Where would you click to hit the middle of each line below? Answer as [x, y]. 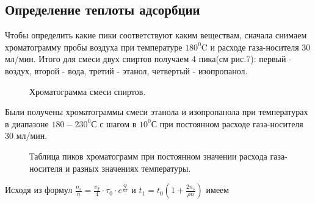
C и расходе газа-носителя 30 [256, 47]
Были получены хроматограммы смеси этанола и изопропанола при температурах [157, 112]
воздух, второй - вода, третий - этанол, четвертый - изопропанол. [126, 70]
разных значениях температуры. [132, 168]
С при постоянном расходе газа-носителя [227, 123]
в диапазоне [27, 123]
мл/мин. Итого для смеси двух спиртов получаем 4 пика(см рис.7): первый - [148, 59]
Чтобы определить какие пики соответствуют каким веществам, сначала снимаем [156, 35]
